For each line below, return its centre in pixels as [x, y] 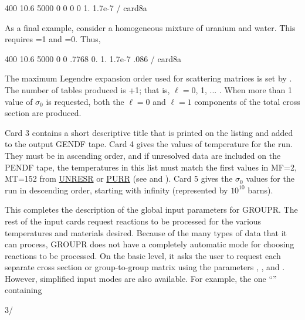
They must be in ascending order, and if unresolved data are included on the [143, 155]
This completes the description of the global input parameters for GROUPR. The [151, 210]
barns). [260, 190]
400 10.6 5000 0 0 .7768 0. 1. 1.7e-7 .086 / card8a [93, 58]
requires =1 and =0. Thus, [53, 39]
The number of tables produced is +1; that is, [87, 89]
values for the [270, 178]
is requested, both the [85, 101]
